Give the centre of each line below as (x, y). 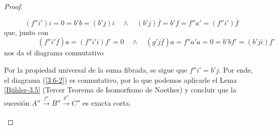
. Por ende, (236, 70)
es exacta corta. (107, 102)
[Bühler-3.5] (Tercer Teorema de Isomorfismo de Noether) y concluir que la (120, 90)
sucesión (17, 102)
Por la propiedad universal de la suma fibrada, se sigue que (96, 70)
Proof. (13, 6)
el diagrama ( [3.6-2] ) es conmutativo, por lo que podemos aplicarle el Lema (121, 79)
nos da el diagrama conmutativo (54, 53)
